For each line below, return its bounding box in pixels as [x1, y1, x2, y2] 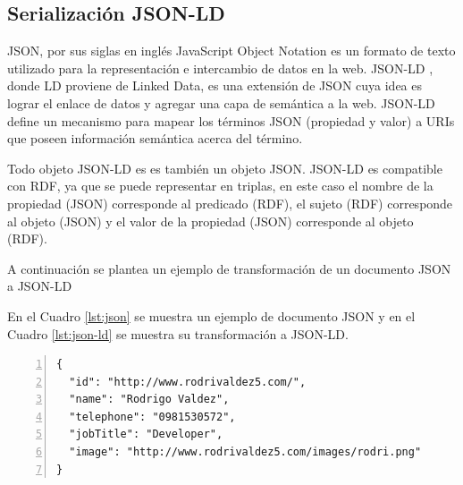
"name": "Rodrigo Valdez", [69, 393, 230, 406]
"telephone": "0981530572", [69, 410, 236, 423]
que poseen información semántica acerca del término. [7, 129, 303, 148]
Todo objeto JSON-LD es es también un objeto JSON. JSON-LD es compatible [7, 158, 442, 177]
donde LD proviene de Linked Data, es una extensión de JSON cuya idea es [7, 76, 423, 95]
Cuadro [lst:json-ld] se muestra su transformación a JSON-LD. [7, 324, 349, 343]
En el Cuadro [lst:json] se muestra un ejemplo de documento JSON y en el [7, 306, 416, 325]
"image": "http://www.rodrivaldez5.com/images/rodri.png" [69, 446, 422, 459]
